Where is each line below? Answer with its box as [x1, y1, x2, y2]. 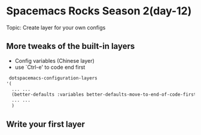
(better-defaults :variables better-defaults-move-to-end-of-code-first [11, 91, 197, 98]
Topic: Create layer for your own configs [6, 24, 106, 31]
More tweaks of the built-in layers [6, 41, 135, 51]
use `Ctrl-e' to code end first [14, 63, 86, 70]
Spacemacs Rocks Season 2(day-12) [6, 4, 192, 18]
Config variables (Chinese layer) [14, 57, 95, 64]
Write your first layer [6, 119, 86, 130]
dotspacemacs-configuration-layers [8, 75, 98, 81]
